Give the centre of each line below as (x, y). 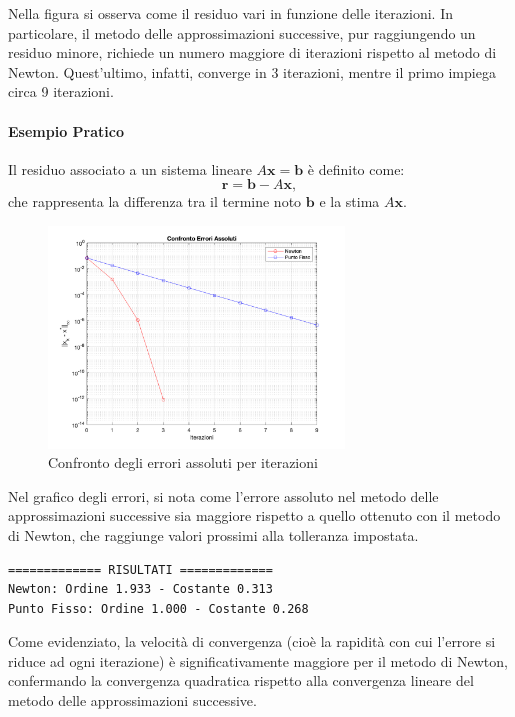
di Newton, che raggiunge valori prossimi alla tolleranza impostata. (213, 534)
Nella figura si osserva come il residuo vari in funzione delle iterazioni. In (230, 13)
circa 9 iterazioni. (61, 91)
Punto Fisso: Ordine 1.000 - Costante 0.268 (158, 608)
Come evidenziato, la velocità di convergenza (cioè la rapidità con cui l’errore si (252, 641)
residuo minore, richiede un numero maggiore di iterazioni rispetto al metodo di (252, 52)
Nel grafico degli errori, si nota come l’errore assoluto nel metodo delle (223, 495)
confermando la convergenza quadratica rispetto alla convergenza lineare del (241, 680)
